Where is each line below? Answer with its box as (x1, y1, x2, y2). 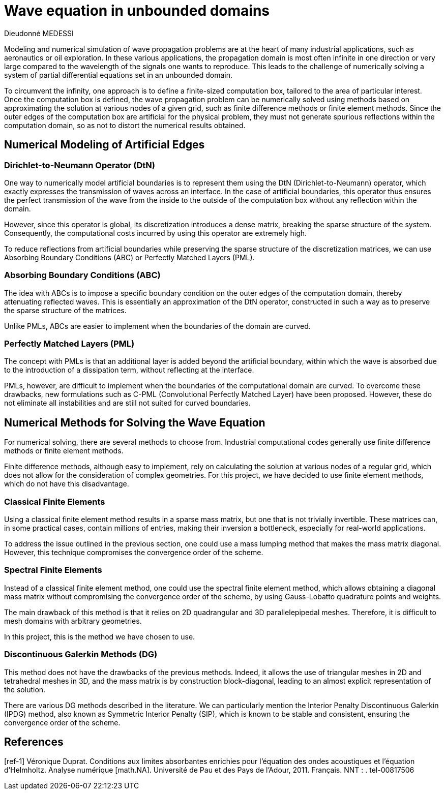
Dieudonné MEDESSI (4, 28, 74, 38)
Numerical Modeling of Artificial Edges (4, 138, 205, 151)
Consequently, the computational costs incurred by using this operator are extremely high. (4, 228, 307, 237)
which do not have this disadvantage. (4, 479, 129, 488)
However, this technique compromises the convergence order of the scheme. (4, 548, 263, 557)
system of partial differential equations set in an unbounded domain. (4, 70, 233, 79)
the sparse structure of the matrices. (4, 306, 127, 315)
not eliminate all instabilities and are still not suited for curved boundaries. (4, 399, 251, 408)
